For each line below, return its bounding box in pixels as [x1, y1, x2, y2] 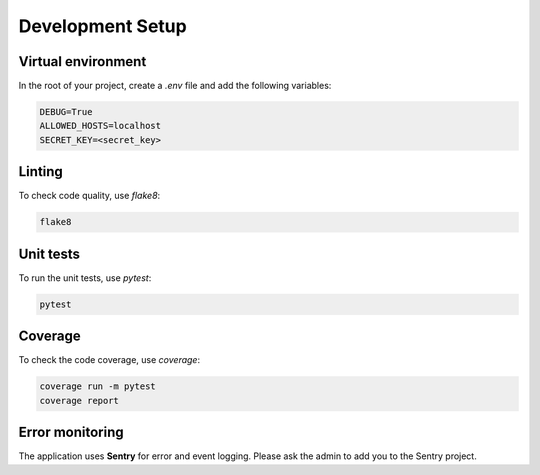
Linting [18, 163, 64, 180]
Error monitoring [18, 424, 124, 441]
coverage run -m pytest [39, 381, 157, 392]
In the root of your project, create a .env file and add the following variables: [18, 80, 332, 92]
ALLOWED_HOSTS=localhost [39, 120, 162, 132]
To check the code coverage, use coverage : [18, 354, 200, 366]
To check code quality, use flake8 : [18, 190, 161, 202]
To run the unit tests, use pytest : [18, 271, 152, 284]
